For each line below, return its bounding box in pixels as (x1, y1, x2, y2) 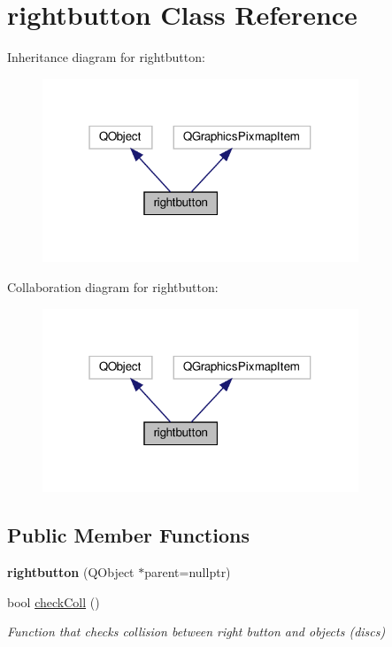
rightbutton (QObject (7, 563, 135, 582)
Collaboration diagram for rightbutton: (7, 278, 219, 297)
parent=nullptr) (144, 563, 231, 582)
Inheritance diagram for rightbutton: (7, 48, 205, 66)
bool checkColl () (7, 592, 100, 611)
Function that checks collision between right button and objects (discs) (7, 622, 386, 641)
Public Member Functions (7, 521, 250, 549)
